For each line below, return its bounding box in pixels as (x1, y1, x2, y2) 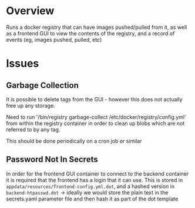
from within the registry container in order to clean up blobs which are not (6, 120, 185, 127)
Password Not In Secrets (6, 154, 98, 164)
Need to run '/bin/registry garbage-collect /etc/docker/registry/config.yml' (6, 113, 186, 120)
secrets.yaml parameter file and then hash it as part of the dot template (6, 195, 179, 202)
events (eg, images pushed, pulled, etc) (6, 36, 102, 43)
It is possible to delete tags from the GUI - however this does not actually (6, 95, 183, 103)
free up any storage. (6, 102, 56, 109)
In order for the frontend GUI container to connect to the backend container (6, 170, 189, 177)
